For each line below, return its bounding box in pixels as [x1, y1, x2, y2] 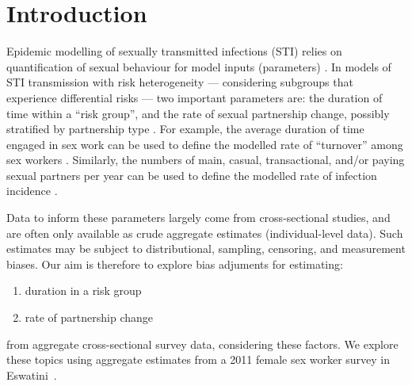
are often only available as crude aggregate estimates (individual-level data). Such [6, 224, 403, 241]
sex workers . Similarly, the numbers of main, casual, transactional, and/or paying [6, 151, 405, 168]
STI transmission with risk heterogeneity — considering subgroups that [6, 74, 353, 90]
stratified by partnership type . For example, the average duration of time [6, 120, 364, 137]
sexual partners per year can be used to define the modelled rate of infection [6, 166, 377, 183]
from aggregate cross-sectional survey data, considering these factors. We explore [6, 335, 399, 352]
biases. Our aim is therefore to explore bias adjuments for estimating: [6, 255, 343, 272]
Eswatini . [6, 366, 57, 383]
